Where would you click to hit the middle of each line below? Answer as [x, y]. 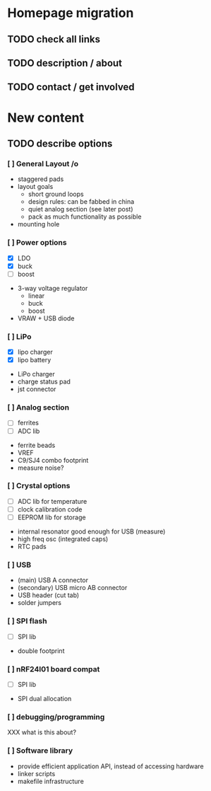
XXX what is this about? [42, 732]
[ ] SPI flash [27, 621]
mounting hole [38, 224]
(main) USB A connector [53, 580]
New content [46, 117]
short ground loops [56, 194]
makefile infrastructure [51, 781]
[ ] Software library [40, 751]
